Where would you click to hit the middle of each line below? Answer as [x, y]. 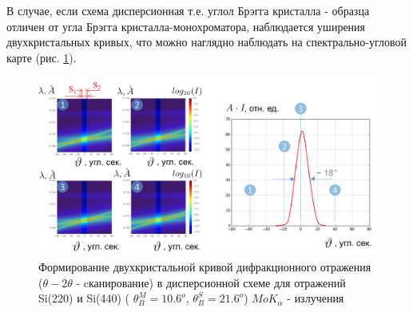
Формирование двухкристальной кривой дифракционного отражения [205, 267]
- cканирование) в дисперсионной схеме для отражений [211, 282]
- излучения [316, 298]
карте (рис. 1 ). [42, 57]
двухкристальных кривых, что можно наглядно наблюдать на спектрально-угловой [207, 42]
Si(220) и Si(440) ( [84, 298]
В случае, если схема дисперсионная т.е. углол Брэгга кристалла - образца [188, 10]
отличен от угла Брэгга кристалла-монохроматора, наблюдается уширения [186, 26]
